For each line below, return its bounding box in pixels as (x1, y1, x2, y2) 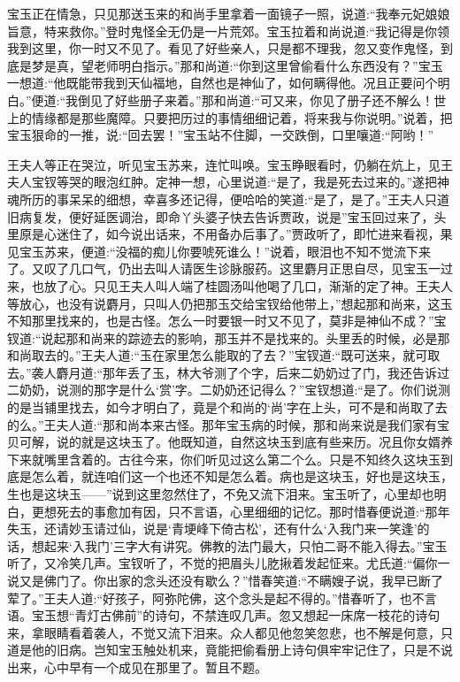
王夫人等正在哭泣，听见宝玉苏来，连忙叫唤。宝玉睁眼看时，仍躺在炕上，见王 (7, 155, 453, 173)
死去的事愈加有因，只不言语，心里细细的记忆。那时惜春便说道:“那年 (56, 502, 450, 520)
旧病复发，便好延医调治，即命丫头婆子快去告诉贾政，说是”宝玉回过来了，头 (7, 207, 447, 226)
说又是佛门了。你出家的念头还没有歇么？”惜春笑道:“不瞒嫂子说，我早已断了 (7, 571, 444, 589)
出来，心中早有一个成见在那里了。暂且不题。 (7, 657, 267, 676)
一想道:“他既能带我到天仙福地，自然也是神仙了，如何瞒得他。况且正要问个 (7, 73, 438, 92)
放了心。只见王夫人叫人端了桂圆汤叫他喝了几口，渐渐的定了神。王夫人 (43, 276, 453, 295)
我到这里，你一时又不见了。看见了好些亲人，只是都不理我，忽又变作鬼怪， (7, 39, 441, 57)
